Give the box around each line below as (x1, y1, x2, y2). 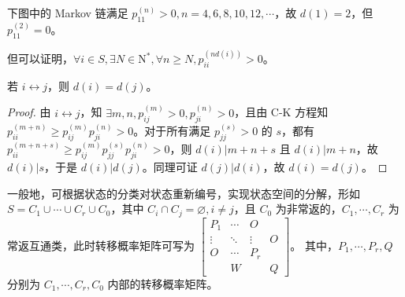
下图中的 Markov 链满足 (7, 5, 128, 20)
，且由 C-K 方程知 (234, 104, 329, 120)
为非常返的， (275, 200, 342, 217)
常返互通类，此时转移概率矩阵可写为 (7, 236, 195, 253)
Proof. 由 (7, 104, 51, 120)
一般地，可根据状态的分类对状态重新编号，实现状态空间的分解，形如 (7, 185, 360, 201)
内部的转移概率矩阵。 (107, 275, 218, 291)
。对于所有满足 (133, 123, 211, 139)
